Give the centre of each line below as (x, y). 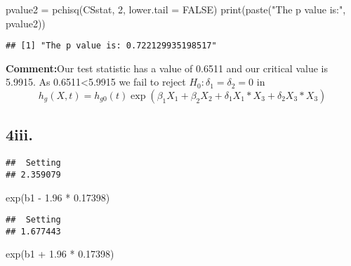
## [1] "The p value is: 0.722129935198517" (111, 46)
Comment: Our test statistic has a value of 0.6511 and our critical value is (167, 68)
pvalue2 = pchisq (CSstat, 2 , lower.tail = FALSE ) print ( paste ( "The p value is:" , (176, 9)
